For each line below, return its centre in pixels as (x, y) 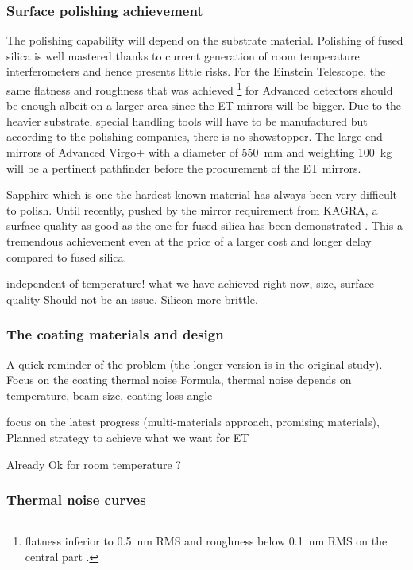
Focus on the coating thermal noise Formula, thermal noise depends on (179, 380)
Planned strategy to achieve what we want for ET (128, 437)
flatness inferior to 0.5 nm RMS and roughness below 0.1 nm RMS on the (206, 541)
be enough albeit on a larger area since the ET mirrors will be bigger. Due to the (204, 105)
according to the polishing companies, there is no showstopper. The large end (195, 136)
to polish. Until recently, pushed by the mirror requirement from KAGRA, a (192, 209)
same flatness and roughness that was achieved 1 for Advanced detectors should (200, 89)
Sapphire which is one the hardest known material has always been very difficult (202, 194)
